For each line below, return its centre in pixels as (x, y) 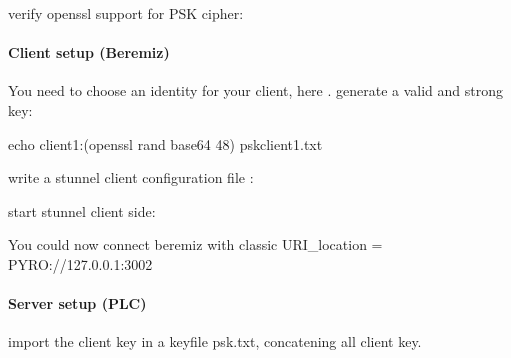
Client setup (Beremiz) (89, 52)
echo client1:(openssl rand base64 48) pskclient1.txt (165, 143)
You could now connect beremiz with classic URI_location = (195, 244)
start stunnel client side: (82, 210)
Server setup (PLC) (77, 303)
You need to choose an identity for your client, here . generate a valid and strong (256, 90)
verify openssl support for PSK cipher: (126, 13)
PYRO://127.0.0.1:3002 (80, 263)
